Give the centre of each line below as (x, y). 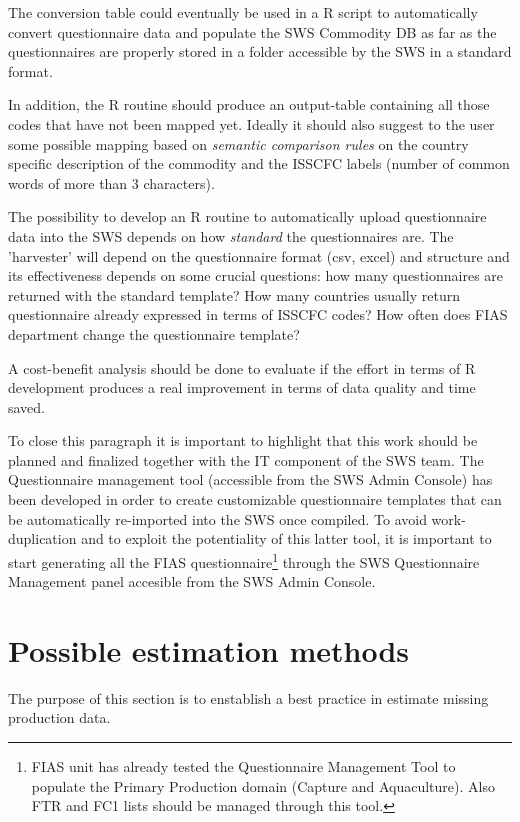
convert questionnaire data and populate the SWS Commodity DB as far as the (252, 31)
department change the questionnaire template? (154, 333)
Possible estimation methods (209, 649)
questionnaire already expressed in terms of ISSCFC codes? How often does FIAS (258, 314)
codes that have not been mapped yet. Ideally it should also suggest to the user (251, 123)
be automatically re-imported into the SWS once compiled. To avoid (217, 518)
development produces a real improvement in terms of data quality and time (242, 387)
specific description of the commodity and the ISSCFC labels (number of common (259, 163)
